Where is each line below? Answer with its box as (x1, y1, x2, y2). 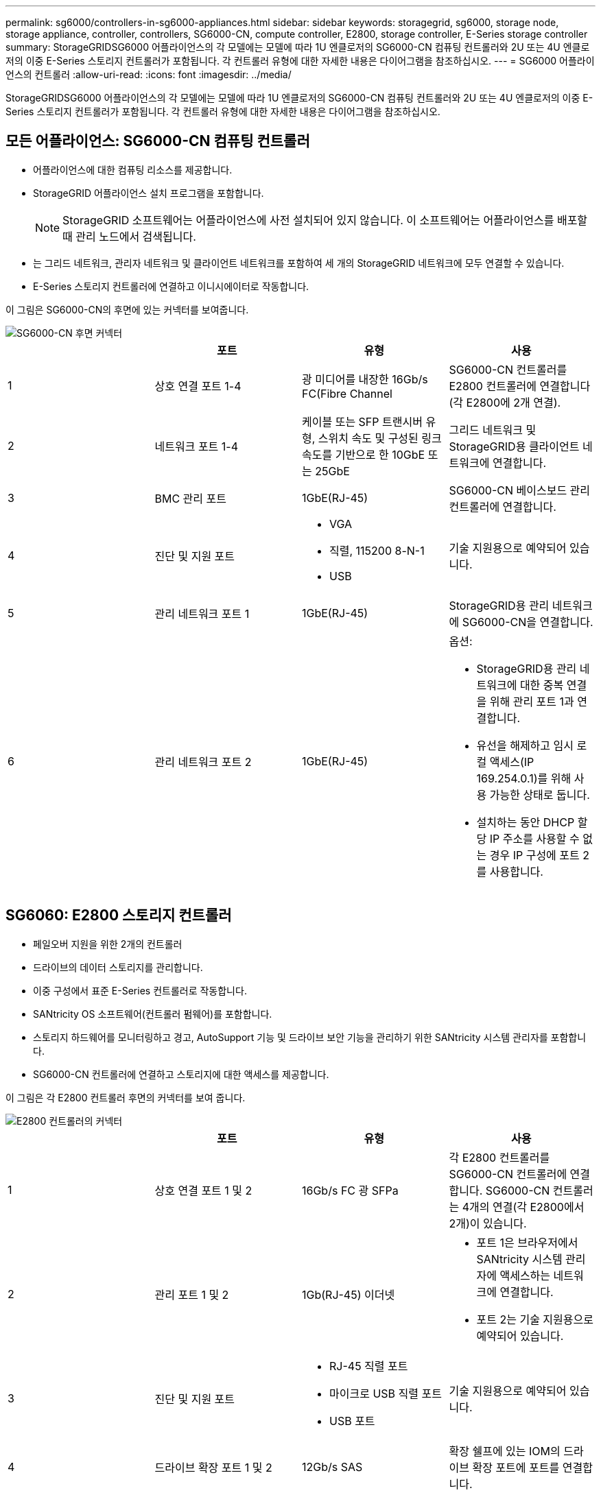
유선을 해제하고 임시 (476, 738, 574, 752)
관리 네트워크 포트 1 (154, 606, 250, 621)
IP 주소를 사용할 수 (489, 831, 580, 846)
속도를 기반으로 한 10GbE (302, 447, 425, 462)
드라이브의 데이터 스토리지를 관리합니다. (33, 961, 203, 973)
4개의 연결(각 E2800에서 (462, 1199, 585, 1214)
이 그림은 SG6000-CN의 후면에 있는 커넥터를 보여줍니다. (5, 303, 249, 315)
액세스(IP (489, 754, 534, 769)
